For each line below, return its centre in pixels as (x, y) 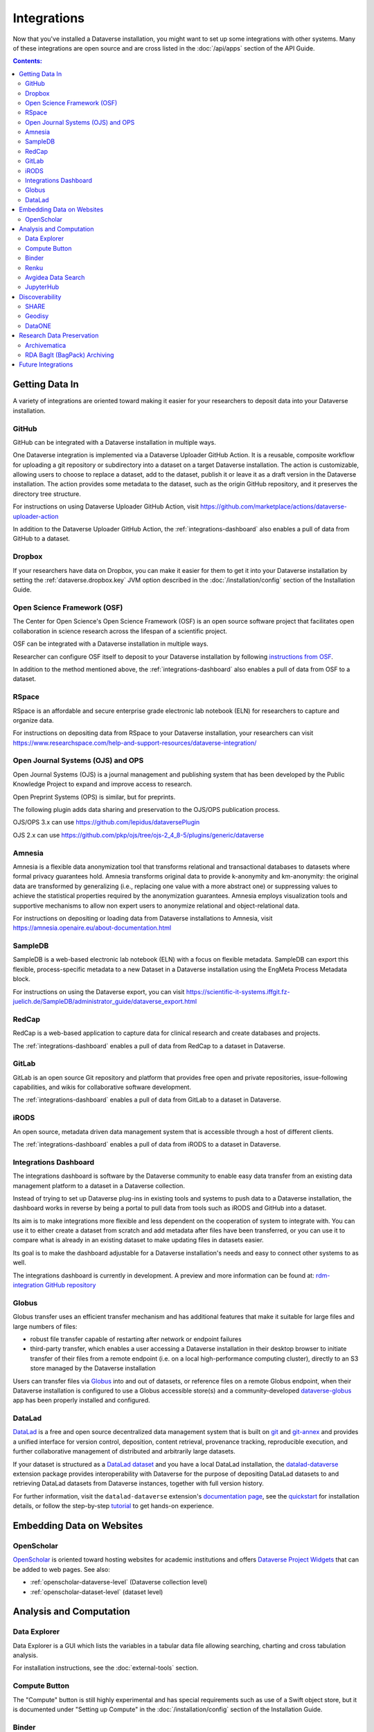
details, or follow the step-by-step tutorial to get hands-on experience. (113, 1506)
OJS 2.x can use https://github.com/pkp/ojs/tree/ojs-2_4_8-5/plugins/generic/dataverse (139, 835)
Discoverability (40, 297)
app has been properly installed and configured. (81, 1400)
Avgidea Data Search (55, 277)
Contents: (28, 61)
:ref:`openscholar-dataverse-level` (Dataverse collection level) (119, 1582)
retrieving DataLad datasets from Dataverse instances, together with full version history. (139, 1483)
